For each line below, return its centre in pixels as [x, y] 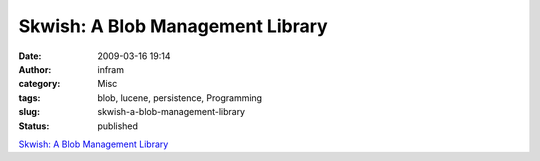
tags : [29, 97]
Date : [30, 56]
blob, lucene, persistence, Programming [180, 97]
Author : [35, 69]
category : [39, 84]
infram [111, 69]
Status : [34, 126]
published [118, 126]
